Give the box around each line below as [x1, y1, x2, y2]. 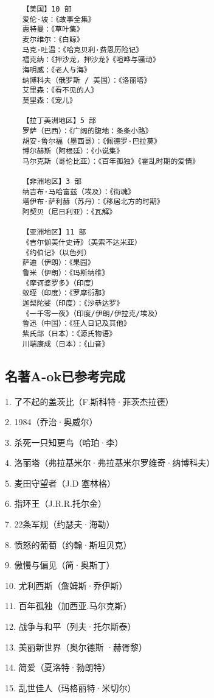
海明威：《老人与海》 [22, 65, 91, 74]
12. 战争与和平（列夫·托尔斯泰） [5, 620, 136, 633]
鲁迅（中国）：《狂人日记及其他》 [22, 319, 131, 328]
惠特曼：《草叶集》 [22, 25, 84, 34]
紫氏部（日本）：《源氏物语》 [22, 330, 117, 338]
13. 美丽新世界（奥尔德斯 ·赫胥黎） [5, 640, 148, 653]
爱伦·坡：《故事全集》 [22, 15, 95, 24]
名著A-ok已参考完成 [5, 366, 126, 385]
